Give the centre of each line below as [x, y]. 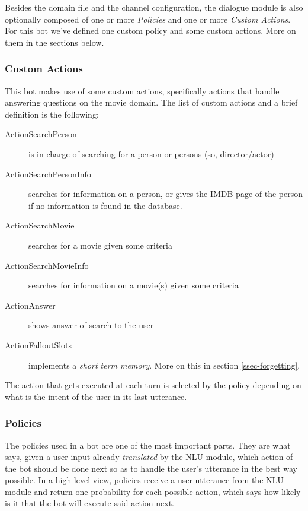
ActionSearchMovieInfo [47, 265]
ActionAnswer [30, 305]
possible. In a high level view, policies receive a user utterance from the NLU [144, 480]
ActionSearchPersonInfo [48, 174]
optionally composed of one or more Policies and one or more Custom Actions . [148, 19]
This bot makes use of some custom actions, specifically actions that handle [142, 91]
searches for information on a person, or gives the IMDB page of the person [166, 194]
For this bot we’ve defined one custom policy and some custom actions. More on [150, 31]
